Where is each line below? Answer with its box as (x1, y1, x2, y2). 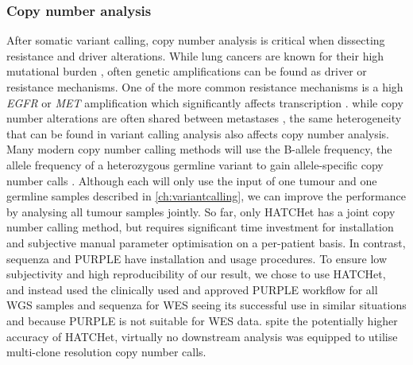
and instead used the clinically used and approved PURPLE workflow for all (6, 281, 378, 297)
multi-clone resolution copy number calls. (6, 344, 206, 360)
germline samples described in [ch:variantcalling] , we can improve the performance (6, 188, 406, 204)
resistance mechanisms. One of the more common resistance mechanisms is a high (6, 79, 403, 95)
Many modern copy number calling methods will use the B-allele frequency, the (6, 141, 392, 157)
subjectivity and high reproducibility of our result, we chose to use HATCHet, (6, 266, 386, 282)
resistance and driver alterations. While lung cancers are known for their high (6, 47, 384, 64)
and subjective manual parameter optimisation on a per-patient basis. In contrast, (6, 234, 406, 250)
